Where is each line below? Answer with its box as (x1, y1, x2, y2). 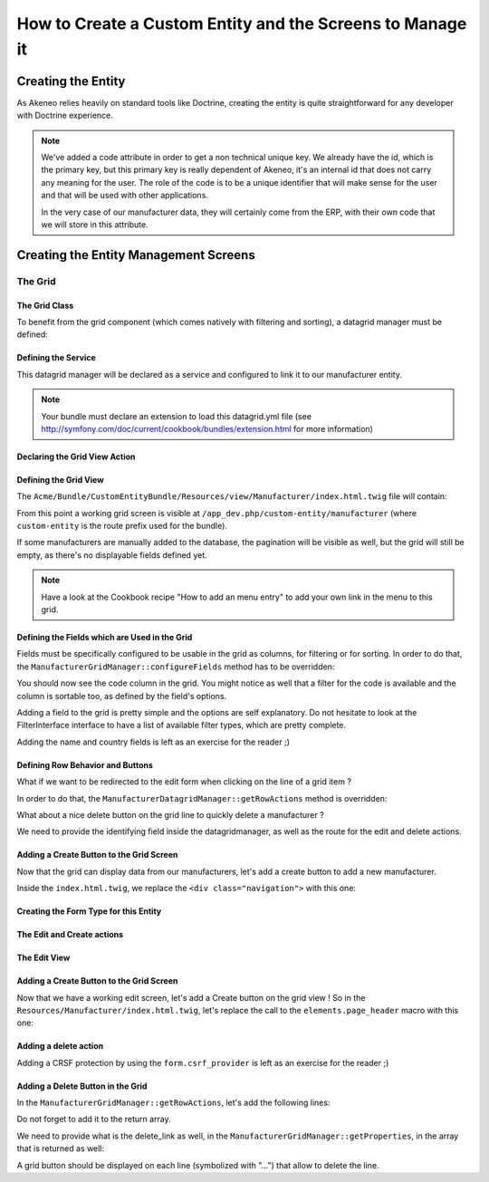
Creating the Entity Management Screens (16, 247, 255, 263)
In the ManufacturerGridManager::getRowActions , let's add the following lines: (16, 1097, 331, 1109)
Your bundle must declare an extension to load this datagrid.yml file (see (41, 410, 312, 421)
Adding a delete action (16, 1041, 104, 1052)
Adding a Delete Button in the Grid (16, 1081, 148, 1091)
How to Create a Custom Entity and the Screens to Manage (16, 14, 467, 34)
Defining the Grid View (16, 474, 104, 485)
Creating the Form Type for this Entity (16, 906, 162, 917)
